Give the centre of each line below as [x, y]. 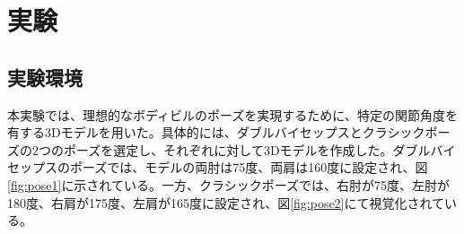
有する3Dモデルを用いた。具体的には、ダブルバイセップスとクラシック [216, 132]
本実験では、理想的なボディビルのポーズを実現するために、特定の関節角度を [232, 114]
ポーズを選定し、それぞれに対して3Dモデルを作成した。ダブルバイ [259, 149]
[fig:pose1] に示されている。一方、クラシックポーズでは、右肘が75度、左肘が [228, 184]
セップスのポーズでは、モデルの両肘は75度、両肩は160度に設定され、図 [218, 167]
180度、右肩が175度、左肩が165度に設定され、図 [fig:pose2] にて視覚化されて [226, 202]
